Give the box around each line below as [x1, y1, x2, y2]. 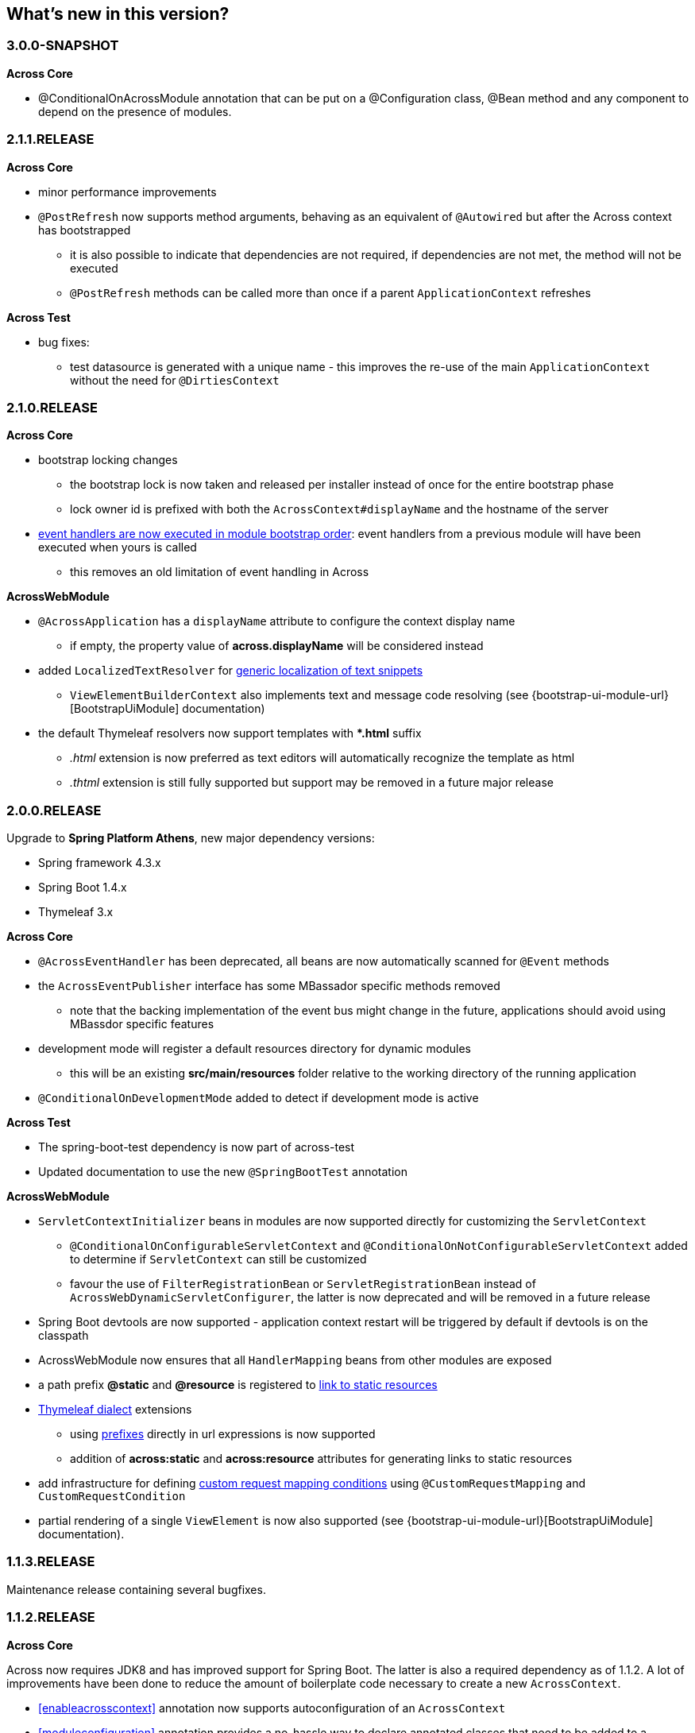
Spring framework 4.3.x [38, 856, 161, 870]
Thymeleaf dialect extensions [38, 1402, 192, 1417]
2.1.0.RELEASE [6, 399, 98, 416]
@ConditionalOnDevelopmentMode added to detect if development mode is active [38, 1091, 479, 1105]
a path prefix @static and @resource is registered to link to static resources [38, 1378, 438, 1392]
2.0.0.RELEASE [6, 802, 102, 818]
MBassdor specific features [70, 1017, 214, 1031]
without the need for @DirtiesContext [70, 373, 280, 387]
